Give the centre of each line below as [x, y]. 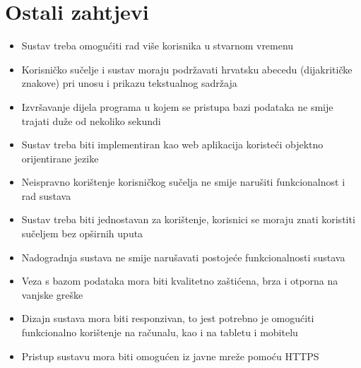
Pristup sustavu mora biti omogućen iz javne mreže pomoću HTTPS [170, 356]
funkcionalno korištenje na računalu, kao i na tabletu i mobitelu [160, 332]
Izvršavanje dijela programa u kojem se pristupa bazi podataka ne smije [177, 106]
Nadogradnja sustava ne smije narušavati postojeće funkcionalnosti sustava [183, 257]
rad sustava [46, 195]
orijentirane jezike [60, 158]
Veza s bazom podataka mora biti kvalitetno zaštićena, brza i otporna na [180, 281]
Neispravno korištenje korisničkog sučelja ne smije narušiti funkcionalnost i [183, 182]
